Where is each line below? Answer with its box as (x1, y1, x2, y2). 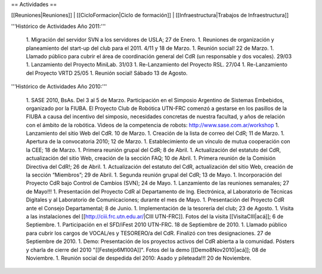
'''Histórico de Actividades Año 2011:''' (11, 23, 106, 30)
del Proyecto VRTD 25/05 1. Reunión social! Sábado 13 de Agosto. (26, 69, 188, 77)
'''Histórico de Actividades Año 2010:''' (11, 83, 107, 90)
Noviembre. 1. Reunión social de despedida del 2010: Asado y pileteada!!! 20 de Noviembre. (26, 254, 252, 262)
